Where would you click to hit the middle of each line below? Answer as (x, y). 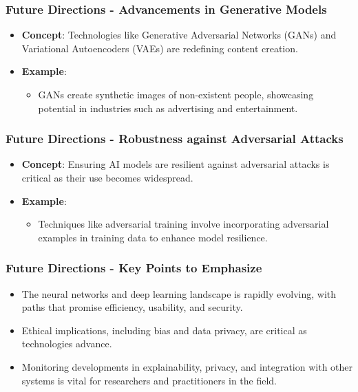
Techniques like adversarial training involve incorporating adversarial (183, 224)
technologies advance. (67, 344)
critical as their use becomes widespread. (107, 177)
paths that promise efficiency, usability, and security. (132, 307)
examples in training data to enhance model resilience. (153, 237)
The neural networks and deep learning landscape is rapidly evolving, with (179, 293)
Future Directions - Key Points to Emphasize (134, 268)
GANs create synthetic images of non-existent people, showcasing (176, 94)
